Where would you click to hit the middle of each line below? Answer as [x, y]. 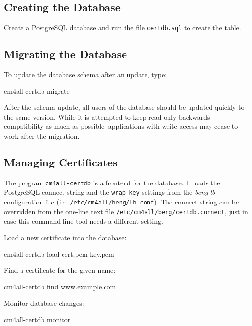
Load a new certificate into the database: [65, 237]
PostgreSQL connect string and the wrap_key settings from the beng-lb [110, 192]
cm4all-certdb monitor [37, 319]
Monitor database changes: [44, 303]
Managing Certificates [61, 162]
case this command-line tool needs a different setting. [84, 221]
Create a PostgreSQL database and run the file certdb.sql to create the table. [123, 28]
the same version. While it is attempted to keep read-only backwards [107, 116]
